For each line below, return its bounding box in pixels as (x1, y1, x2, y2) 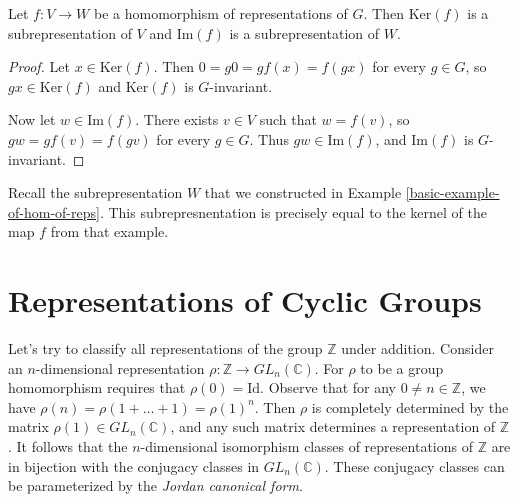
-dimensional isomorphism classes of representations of (140, 436, 473, 457)
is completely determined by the (311, 396, 509, 417)
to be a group (360, 357, 444, 378)
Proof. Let (8, 56, 70, 77)
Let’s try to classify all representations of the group (8, 338, 323, 359)
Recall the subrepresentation (8, 182, 183, 203)
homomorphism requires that (8, 377, 186, 398)
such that (259, 109, 317, 130)
